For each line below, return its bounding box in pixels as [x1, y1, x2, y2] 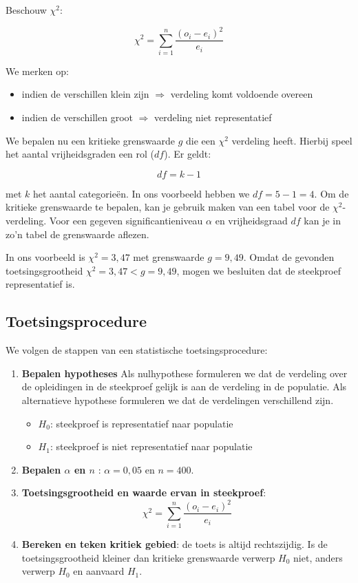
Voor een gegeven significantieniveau [49, 213, 203, 228]
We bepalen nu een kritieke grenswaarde [6, 133, 175, 147]
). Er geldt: [164, 147, 211, 161]
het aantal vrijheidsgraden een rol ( [6, 147, 155, 161]
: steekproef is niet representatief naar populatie [50, 439, 253, 454]
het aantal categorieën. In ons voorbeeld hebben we [32, 186, 250, 200]
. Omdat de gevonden [243, 250, 335, 264]
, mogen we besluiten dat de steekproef [176, 263, 341, 277]
